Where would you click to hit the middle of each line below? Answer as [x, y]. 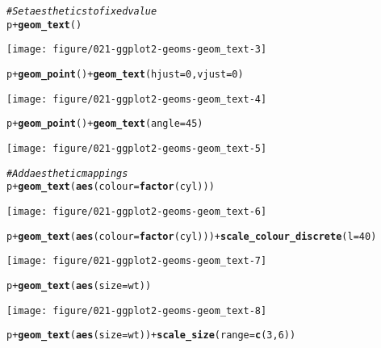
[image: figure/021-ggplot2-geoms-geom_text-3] [137, 50]
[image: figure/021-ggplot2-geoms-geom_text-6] [137, 211]
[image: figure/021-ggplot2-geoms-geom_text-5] [137, 148]
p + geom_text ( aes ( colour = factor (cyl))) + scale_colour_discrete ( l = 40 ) [192, 236]
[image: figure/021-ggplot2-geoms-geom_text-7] [137, 261]
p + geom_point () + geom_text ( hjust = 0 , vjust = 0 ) [125, 74]
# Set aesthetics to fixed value [82, 11]
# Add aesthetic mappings [67, 173]
